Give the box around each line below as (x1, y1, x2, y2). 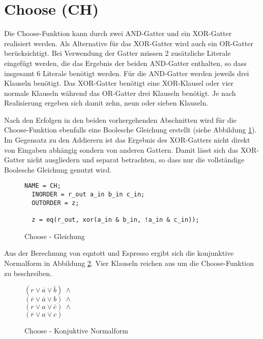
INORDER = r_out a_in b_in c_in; (32, 191, 145, 198)
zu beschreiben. (4, 267, 52, 278)
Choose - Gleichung (24, 230, 85, 241)
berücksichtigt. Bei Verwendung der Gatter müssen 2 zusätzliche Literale (4, 48, 231, 58)
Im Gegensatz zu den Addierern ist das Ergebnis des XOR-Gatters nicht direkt (4, 134, 250, 145)
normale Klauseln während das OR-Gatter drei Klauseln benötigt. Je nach (4, 87, 236, 98)
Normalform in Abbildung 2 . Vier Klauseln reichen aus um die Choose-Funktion (4, 257, 254, 268)
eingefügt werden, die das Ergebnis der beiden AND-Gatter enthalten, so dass (4, 57, 247, 68)
